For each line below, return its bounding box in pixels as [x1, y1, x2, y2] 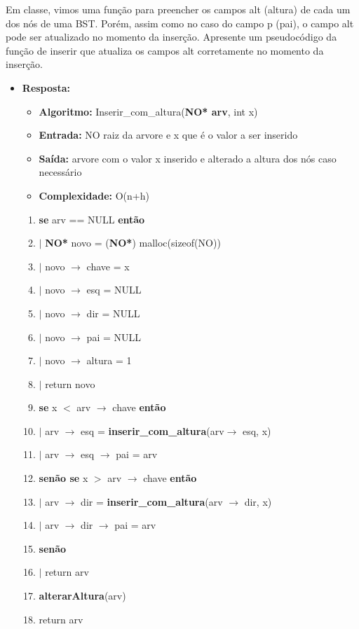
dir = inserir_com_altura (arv [81, 494, 223, 509]
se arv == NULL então [39, 212, 145, 226]
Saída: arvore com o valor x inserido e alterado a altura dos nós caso [39, 151, 337, 165]
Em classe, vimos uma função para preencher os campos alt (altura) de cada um [6, 2, 351, 16]
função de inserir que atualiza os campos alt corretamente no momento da [6, 43, 324, 57]
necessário [39, 165, 82, 179]
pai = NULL [86, 329, 142, 344]
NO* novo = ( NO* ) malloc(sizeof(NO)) [45, 235, 221, 250]
